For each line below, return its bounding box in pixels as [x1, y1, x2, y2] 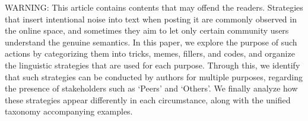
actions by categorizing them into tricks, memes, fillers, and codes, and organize [5, 47, 295, 60]
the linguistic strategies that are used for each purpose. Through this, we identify [5, 58, 300, 71]
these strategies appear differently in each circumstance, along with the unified [5, 93, 291, 106]
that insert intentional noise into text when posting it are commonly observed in [5, 12, 297, 25]
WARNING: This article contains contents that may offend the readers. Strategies [5, 1, 303, 13]
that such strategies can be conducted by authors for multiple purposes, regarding [5, 70, 303, 83]
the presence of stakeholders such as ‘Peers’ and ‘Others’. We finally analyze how [5, 82, 298, 94]
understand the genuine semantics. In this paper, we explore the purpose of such [5, 35, 297, 48]
